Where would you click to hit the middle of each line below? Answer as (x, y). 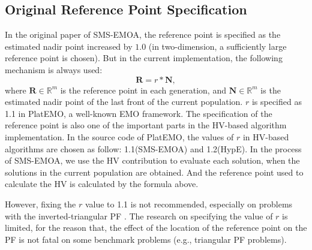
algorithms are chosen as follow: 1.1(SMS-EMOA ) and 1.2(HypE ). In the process (153, 148)
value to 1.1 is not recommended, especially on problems (189, 204)
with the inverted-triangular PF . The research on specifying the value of (139, 216)
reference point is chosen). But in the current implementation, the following (144, 58)
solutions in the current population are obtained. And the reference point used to (154, 172)
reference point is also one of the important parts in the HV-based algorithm (146, 125)
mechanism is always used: (54, 69)
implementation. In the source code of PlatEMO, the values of (119, 136)
